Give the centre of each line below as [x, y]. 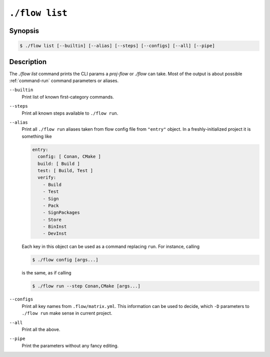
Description [28, 62]
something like [37, 136]
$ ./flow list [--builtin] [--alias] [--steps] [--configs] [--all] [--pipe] [117, 46]
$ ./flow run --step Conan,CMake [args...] [86, 286]
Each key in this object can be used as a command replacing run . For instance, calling [111, 247]
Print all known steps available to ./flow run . [70, 113]
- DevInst [55, 234]
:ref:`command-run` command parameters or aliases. [64, 81]
